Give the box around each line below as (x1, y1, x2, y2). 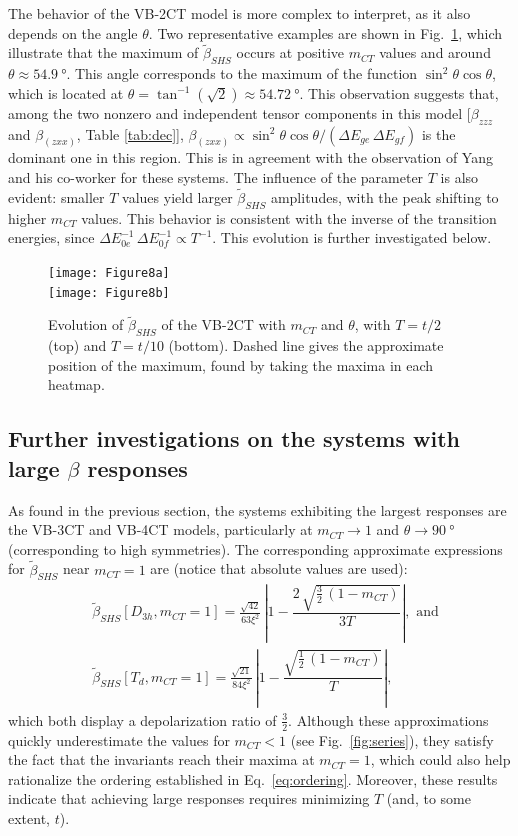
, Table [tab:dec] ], (76, 123, 184, 144)
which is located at (8, 82, 124, 103)
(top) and (48, 335, 107, 356)
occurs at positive (236, 42, 345, 63)
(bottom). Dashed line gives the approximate (168, 335, 444, 356)
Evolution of (48, 314, 124, 335)
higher (8, 207, 47, 228)
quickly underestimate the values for (8, 729, 230, 750)
